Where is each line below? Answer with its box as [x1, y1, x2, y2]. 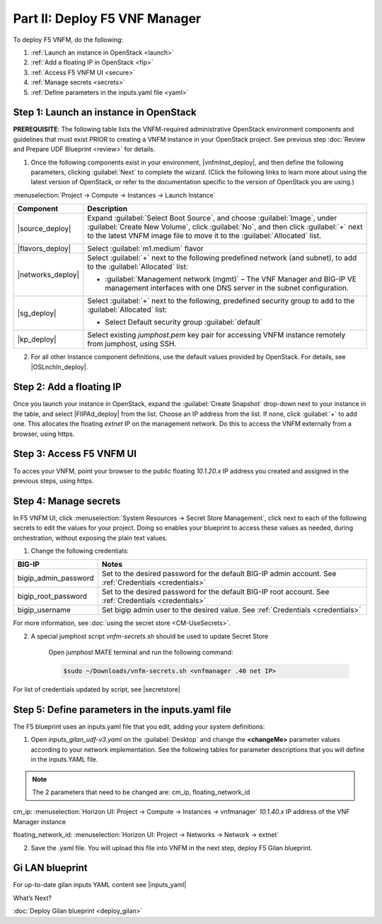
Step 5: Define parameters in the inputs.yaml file [13, 704, 231, 716]
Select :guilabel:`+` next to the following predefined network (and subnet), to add [87, 253, 357, 263]
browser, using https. [13, 429, 75, 438]
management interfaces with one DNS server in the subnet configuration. [105, 283, 349, 293]
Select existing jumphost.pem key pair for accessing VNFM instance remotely [87, 330, 346, 340]
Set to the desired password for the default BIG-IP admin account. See [101, 569, 337, 579]
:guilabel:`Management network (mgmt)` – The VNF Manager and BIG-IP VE [105, 274, 357, 284]
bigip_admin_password [17, 573, 94, 583]
